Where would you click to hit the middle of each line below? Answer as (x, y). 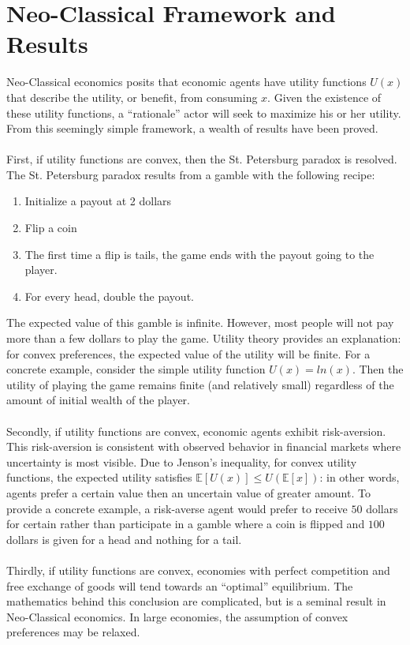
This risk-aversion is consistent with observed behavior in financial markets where (204, 446)
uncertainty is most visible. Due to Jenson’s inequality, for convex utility (182, 461)
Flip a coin (51, 228)
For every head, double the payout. (109, 296)
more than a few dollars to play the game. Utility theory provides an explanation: (204, 338)
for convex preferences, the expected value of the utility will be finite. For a (188, 353)
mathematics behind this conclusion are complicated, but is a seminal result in (196, 601)
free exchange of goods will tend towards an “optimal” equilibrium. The (180, 585)
